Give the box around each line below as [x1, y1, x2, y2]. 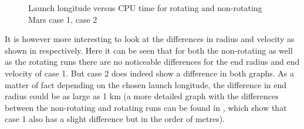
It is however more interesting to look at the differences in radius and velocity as [5, 33, 295, 45]
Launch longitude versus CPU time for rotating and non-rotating [28, 2, 262, 13]
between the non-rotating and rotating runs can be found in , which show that [5, 101, 287, 113]
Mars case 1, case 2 [28, 13, 97, 25]
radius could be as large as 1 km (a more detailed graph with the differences [5, 90, 279, 102]
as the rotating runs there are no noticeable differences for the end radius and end [5, 55, 300, 68]
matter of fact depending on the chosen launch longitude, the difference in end [5, 78, 287, 90]
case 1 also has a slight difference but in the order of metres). [5, 113, 225, 125]
